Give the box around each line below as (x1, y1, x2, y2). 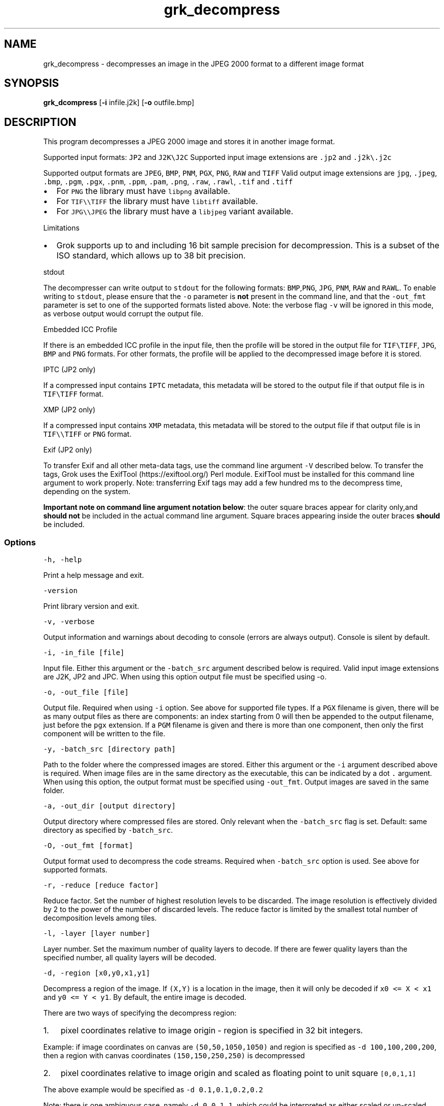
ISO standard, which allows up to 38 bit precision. (56, 250, 246, 261)
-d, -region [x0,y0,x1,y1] (43, 969, 151, 978)
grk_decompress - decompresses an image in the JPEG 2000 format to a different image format (43, 59, 364, 68)
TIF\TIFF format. (43, 389, 104, 399)
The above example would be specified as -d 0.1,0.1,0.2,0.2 (43, 1085, 263, 1094)
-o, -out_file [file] (43, 688, 129, 697)
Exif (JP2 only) (43, 445, 92, 454)
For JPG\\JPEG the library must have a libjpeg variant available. (56, 206, 293, 217)
